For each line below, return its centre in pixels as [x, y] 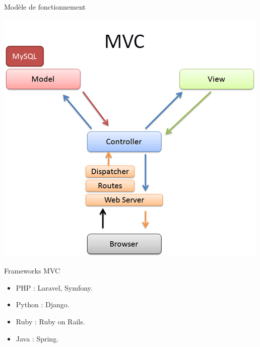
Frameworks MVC [32, 271]
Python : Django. [43, 304]
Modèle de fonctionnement [45, 7]
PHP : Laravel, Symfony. [54, 287]
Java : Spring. [37, 338]
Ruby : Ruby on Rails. [50, 321]
